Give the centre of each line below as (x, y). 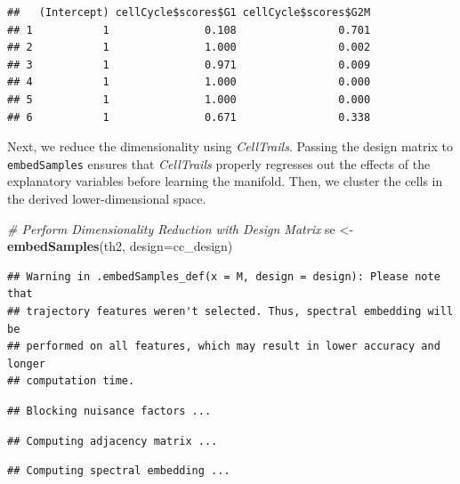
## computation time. (71, 381)
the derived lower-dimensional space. (107, 198)
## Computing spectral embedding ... (119, 471)
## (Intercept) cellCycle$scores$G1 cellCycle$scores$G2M (189, 12)
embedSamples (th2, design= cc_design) (120, 246)
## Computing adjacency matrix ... (113, 441)
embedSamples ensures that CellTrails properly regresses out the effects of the (219, 163)
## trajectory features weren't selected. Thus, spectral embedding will (230, 311)
